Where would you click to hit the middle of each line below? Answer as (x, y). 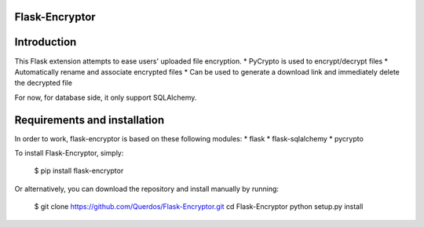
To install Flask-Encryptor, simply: (69, 153)
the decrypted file (43, 83)
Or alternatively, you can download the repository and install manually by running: (146, 189)
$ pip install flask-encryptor (79, 171)
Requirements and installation (90, 120)
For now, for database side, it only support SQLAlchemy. (106, 97)
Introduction (46, 42)
